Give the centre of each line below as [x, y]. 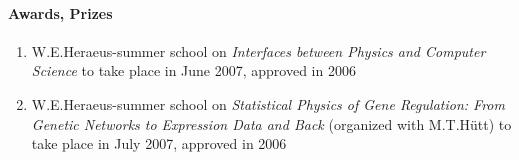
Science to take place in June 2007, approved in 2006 [193, 70]
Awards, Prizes [60, 12]
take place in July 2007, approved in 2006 [159, 143]
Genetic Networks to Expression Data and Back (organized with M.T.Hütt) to [271, 123]
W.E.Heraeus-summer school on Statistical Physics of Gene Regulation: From [268, 103]
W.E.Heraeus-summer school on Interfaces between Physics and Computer [258, 50]
